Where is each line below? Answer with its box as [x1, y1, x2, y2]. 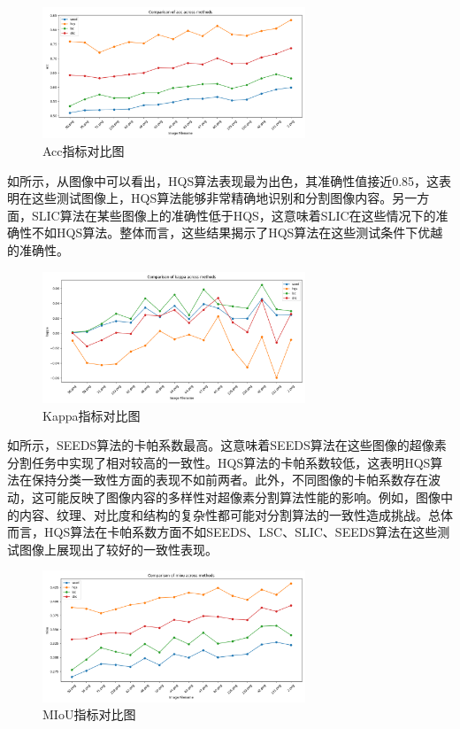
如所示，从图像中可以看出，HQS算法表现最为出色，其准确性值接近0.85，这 [7, 171, 440, 190]
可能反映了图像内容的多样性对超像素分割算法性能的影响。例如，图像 [43, 487, 441, 506]
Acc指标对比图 [42, 141, 125, 159]
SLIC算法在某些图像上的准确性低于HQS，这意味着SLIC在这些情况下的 [31, 206, 436, 224]
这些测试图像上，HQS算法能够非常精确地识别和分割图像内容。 [31, 189, 393, 207]
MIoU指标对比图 [42, 705, 136, 724]
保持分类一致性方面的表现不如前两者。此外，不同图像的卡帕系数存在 [31, 470, 428, 489]
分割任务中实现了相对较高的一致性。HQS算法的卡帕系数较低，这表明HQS [7, 453, 431, 471]
